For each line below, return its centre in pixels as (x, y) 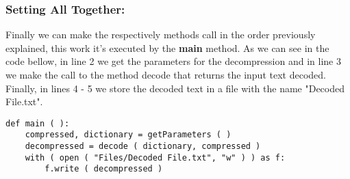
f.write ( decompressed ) (104, 169)
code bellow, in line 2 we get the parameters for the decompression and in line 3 (173, 61)
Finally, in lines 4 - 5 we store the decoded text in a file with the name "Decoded (175, 88)
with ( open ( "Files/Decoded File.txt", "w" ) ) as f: (155, 157)
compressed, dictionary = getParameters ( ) (128, 135)
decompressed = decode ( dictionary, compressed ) (143, 147)
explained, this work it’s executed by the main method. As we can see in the (167, 47)
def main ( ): (38, 123)
